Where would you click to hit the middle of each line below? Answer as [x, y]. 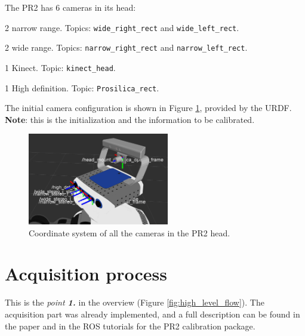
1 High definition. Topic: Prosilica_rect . [82, 87]
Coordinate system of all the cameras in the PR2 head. [130, 232]
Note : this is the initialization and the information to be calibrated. [130, 119]
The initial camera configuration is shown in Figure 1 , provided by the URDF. [148, 108]
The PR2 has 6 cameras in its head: [70, 7]
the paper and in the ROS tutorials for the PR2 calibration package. [130, 326]
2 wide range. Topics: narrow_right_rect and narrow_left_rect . [126, 47]
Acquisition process [86, 274]
